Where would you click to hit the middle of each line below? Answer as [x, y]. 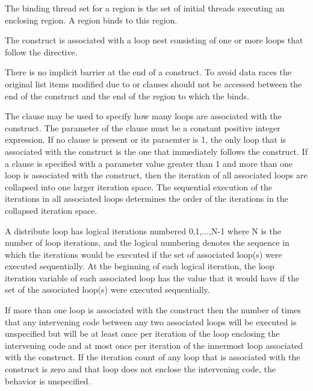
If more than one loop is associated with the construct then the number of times [153, 310]
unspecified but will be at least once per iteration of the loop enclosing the [142, 333]
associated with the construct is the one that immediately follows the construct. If [156, 151]
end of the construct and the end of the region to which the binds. [127, 95]
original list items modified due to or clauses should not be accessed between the [153, 83]
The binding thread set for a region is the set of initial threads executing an [145, 8]
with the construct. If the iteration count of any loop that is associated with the [153, 357]
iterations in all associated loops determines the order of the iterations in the [147, 199]
